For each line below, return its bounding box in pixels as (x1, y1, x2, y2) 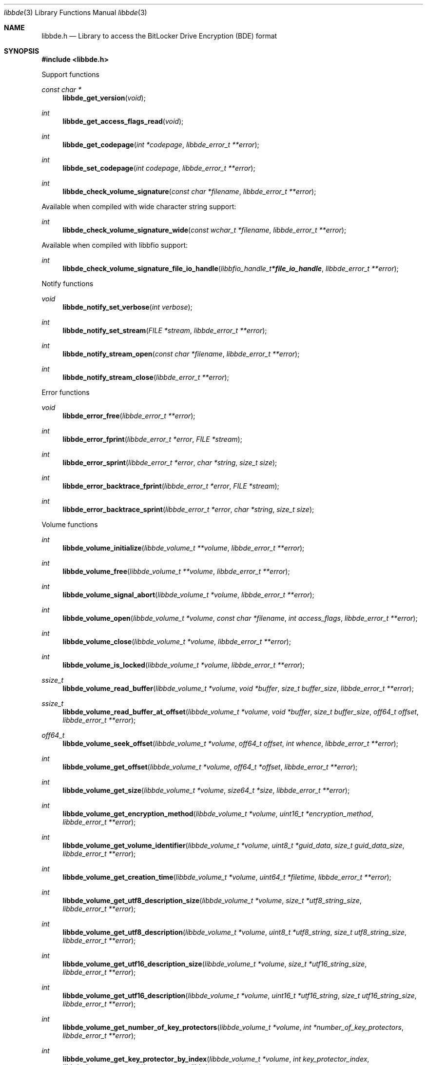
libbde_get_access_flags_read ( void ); (62, 117, 184, 125)
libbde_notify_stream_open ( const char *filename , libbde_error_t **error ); (62, 350, 300, 358)
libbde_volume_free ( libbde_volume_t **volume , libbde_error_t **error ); (62, 567, 290, 575)
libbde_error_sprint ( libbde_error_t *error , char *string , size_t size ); (62, 458, 277, 467)
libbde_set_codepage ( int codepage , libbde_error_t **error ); (62, 164, 255, 172)
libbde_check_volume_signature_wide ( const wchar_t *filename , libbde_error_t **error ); (62, 226, 347, 234)
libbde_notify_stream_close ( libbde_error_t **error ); (62, 373, 229, 381)
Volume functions (41, 520, 98, 529)
